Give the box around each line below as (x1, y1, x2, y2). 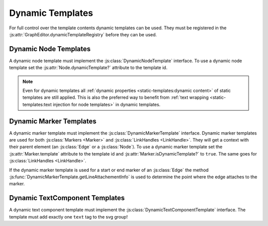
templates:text (22, 101, 52, 107)
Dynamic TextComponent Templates (9, 194, 125, 202)
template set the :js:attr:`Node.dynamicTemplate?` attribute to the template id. (9, 65, 168, 71)
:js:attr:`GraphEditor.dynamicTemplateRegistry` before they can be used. (9, 31, 157, 37)
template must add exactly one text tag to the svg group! (9, 214, 128, 220)
